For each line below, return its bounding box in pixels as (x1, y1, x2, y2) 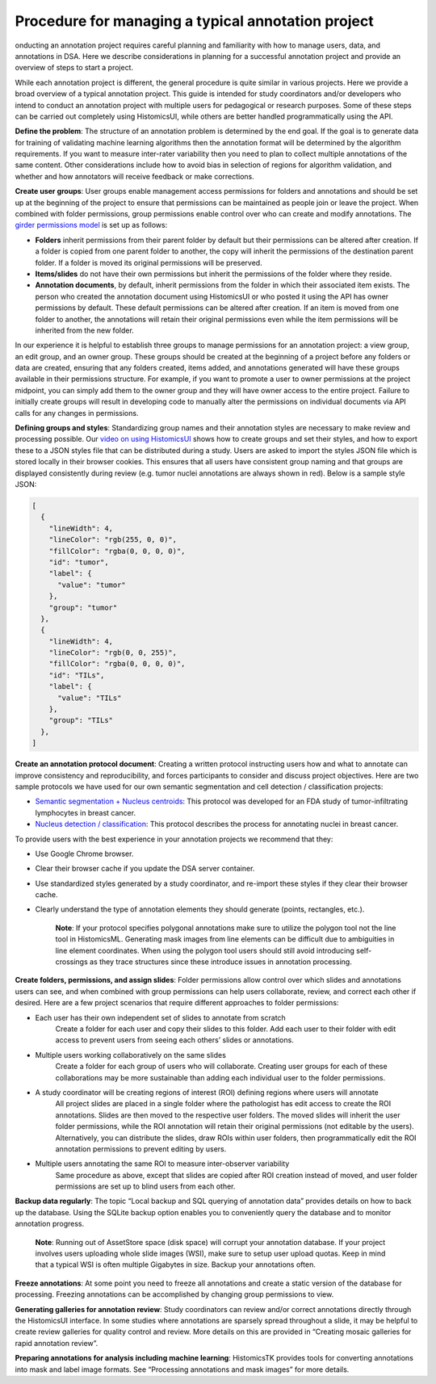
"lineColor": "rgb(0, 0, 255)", (48, 648, 178, 657)
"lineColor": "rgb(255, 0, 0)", (48, 535, 178, 544)
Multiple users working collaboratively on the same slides (35, 1050, 226, 1059)
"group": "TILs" (48, 715, 113, 725)
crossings (55, 957, 88, 967)
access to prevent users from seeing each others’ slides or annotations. (55, 1035, 294, 1045)
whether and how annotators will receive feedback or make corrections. (15, 171, 254, 181)
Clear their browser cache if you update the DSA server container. (35, 864, 255, 874)
